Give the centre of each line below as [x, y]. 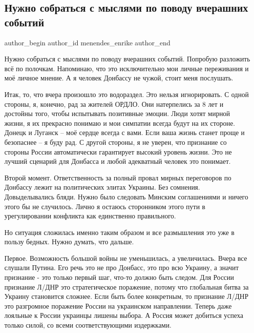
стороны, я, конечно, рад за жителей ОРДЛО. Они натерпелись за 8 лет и [114, 104]
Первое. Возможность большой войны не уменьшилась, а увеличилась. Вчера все [126, 258]
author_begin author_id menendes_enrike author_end [87, 42]
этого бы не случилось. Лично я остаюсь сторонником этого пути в [105, 206]
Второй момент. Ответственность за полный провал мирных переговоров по [118, 177]
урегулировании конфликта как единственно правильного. [90, 216]
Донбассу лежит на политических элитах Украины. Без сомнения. [102, 187]
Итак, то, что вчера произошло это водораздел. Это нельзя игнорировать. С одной [127, 94]
